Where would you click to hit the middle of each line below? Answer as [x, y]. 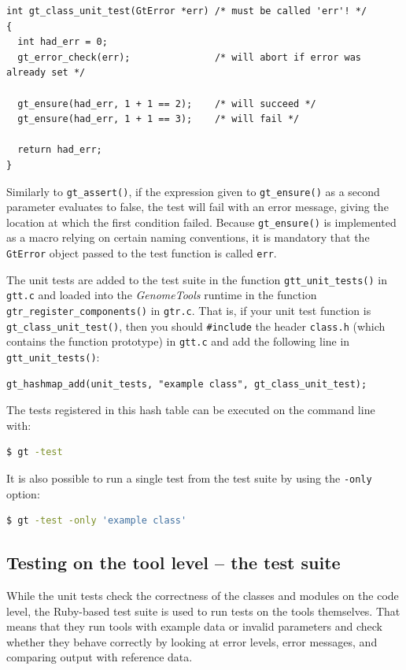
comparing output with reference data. [100, 657]
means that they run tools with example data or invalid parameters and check [194, 626]
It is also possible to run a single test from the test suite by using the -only [189, 478]
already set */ [46, 73]
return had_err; [60, 150]
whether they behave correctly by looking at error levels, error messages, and [192, 641]
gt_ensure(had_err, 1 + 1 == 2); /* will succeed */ [167, 104]
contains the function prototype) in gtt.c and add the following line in [178, 341]
